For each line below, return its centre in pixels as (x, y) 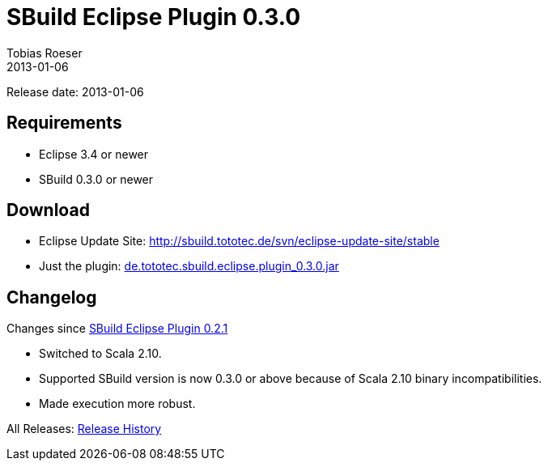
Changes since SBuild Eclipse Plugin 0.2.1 (117, 329)
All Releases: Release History (84, 429)
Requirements (64, 123)
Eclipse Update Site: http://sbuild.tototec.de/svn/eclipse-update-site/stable (239, 241)
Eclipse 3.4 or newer (94, 154)
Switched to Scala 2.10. (100, 354)
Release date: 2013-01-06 (75, 91)
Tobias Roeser (45, 53)
